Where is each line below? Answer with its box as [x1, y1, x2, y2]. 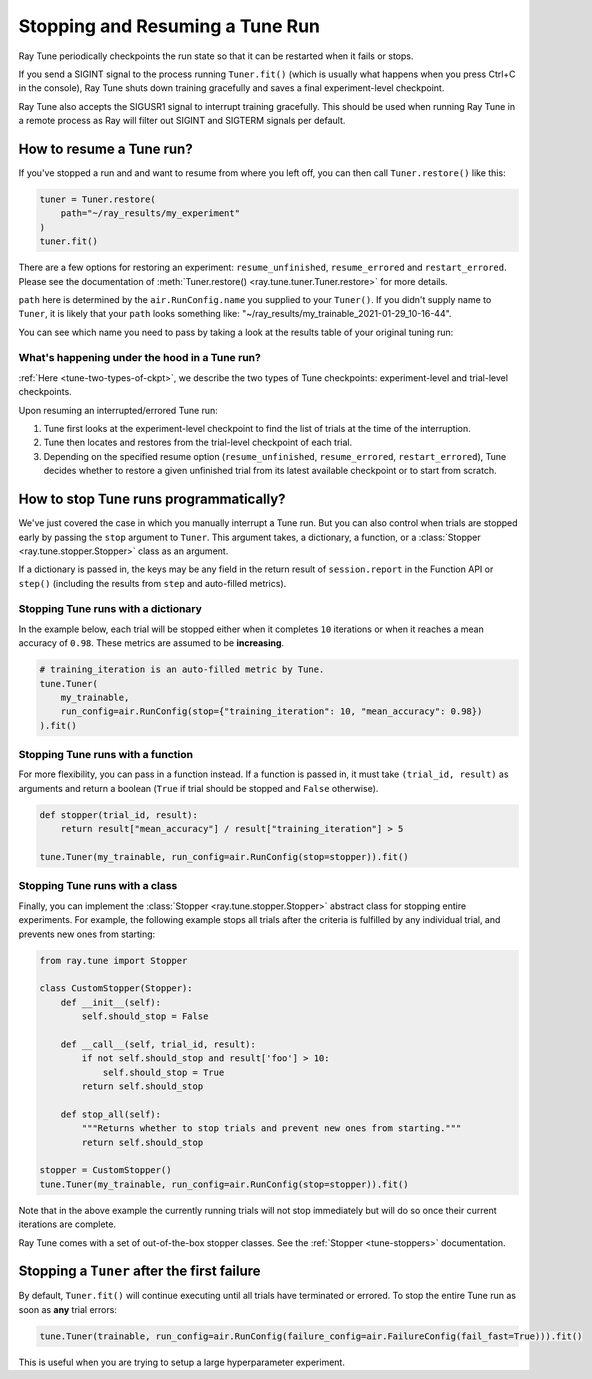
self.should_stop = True [102, 1066, 225, 1078]
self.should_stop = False [81, 1011, 209, 1022]
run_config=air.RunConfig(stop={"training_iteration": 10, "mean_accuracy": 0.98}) [60, 706, 483, 717]
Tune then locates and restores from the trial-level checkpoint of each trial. [43, 436, 353, 449]
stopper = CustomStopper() [39, 1165, 172, 1176]
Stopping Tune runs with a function [18, 748, 194, 762]
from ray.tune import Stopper [39, 955, 188, 966]
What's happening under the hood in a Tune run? [18, 351, 262, 365]
